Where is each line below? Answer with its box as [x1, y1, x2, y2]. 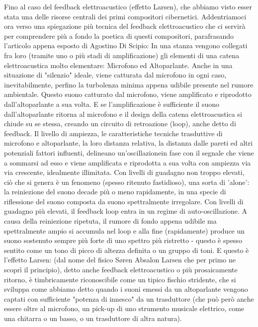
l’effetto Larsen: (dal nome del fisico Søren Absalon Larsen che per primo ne [4, 254, 236, 265]
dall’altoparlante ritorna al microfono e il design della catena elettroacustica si [4, 108, 242, 119]
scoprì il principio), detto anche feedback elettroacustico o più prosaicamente [4, 264, 238, 275]
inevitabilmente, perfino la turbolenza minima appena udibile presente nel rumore [4, 79, 254, 89]
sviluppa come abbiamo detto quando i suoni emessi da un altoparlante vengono [4, 284, 248, 294]
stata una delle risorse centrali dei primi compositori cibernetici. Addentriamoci [4, 11, 247, 21]
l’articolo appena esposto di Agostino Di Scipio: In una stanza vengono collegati [4, 40, 248, 51]
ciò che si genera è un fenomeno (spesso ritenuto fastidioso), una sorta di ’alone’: [4, 176, 250, 187]
